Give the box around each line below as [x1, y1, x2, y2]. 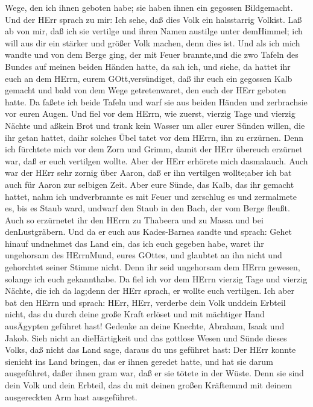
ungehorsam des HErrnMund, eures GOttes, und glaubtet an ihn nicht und [5, 249, 282, 261]
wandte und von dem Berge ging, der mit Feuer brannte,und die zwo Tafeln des [5, 48, 299, 61]
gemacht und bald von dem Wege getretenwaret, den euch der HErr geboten [5, 84, 286, 96]
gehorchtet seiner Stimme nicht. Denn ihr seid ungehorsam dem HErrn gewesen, [5, 261, 300, 273]
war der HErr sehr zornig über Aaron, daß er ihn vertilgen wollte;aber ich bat [5, 166, 292, 179]
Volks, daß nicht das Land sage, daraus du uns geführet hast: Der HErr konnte [5, 343, 296, 356]
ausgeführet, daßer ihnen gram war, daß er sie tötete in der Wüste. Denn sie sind [5, 367, 304, 379]
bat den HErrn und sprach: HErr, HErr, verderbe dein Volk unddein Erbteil [5, 296, 286, 308]
